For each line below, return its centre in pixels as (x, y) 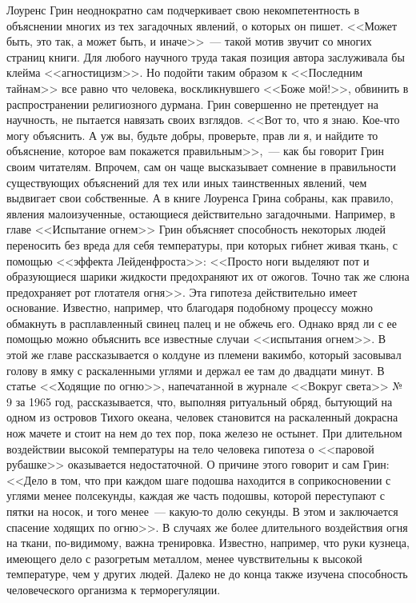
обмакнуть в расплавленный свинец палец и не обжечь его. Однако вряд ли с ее (202, 323)
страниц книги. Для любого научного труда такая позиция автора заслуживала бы (206, 56)
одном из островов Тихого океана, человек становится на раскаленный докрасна (202, 417)
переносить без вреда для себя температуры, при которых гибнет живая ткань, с (202, 244)
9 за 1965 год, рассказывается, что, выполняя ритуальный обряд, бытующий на (200, 401)
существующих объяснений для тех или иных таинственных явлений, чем (187, 182)
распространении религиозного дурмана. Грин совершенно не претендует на (192, 104)
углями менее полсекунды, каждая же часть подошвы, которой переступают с (196, 495)
